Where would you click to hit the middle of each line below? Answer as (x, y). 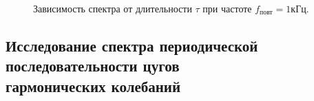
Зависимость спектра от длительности (113, 8)
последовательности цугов (93, 66)
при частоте (227, 8)
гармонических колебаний (93, 86)
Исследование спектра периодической (132, 45)
